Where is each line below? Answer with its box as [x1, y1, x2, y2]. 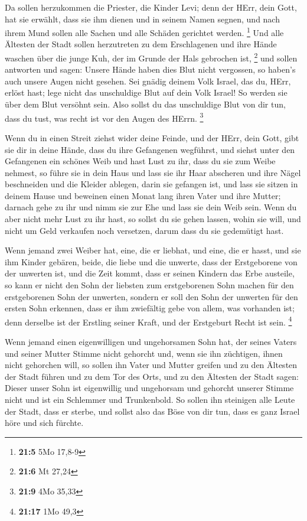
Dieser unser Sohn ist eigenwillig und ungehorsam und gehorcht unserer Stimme [5, 382, 294, 394]
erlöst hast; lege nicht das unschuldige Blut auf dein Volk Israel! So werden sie [5, 86, 288, 99]
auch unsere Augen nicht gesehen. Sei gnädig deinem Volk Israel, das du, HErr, [5, 74, 291, 87]
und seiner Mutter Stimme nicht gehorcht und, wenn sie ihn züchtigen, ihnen [5, 347, 283, 359]
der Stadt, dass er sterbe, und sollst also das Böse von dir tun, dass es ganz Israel [5, 405, 300, 417]
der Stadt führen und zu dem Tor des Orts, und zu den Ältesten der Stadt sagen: [5, 370, 299, 382]
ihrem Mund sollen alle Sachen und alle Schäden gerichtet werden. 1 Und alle [5, 25, 284, 38]
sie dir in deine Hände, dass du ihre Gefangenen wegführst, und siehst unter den [5, 143, 295, 155]
